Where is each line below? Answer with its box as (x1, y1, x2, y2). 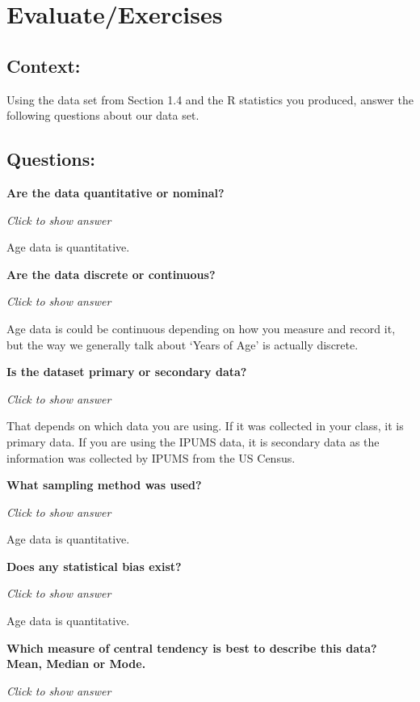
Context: (6, 53, 81, 78)
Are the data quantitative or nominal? (6, 184, 225, 201)
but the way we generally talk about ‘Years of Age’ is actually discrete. (6, 336, 359, 353)
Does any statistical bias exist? (6, 557, 182, 574)
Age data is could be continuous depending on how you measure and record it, (6, 319, 396, 336)
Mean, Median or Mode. (6, 655, 146, 672)
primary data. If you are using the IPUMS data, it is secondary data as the (6, 433, 380, 450)
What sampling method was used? (6, 476, 202, 493)
